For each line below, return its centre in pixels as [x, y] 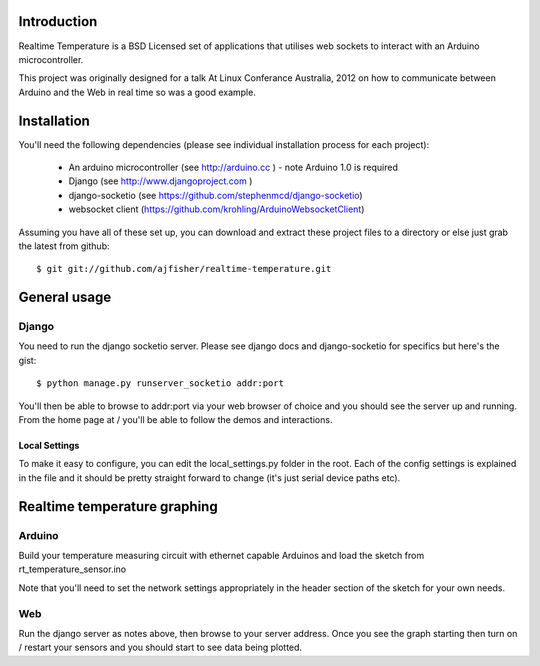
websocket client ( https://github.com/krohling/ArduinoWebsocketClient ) [216, 209]
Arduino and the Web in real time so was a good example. [137, 92]
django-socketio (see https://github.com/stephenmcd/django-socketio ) [216, 195]
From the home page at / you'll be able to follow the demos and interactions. [175, 420]
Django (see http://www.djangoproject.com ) [160, 181]
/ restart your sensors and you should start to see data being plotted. [160, 647]
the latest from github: [64, 246]
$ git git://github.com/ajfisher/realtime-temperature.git [184, 269]
